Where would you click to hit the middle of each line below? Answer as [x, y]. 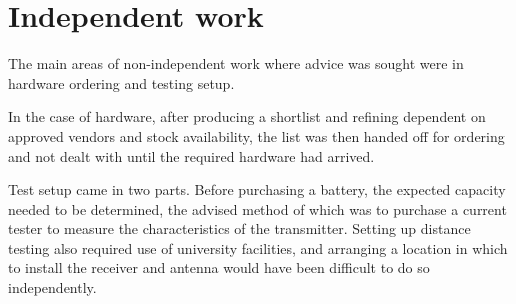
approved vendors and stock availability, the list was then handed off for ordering [256, 135]
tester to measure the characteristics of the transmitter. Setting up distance [239, 228]
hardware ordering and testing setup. [121, 82]
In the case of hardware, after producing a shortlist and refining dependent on [247, 116]
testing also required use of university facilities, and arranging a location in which [258, 247]
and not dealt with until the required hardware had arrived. [191, 155]
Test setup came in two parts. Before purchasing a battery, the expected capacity [257, 189]
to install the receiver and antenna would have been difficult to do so [219, 267]
